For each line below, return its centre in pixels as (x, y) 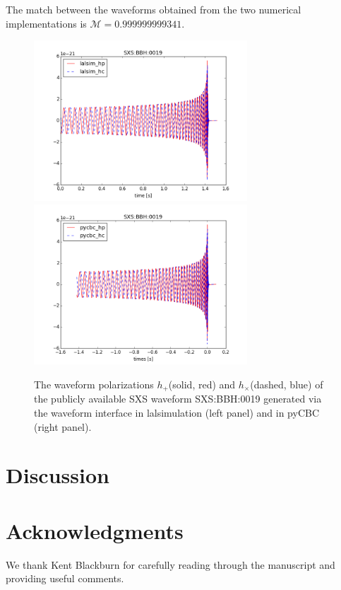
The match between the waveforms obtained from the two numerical (154, 9)
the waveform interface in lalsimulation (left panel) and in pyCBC (177, 412)
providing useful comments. (65, 578)
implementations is (46, 23)
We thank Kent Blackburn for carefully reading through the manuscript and (170, 564)
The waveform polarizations (94, 384)
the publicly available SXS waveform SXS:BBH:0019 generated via (178, 399)
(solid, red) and (202, 384)
